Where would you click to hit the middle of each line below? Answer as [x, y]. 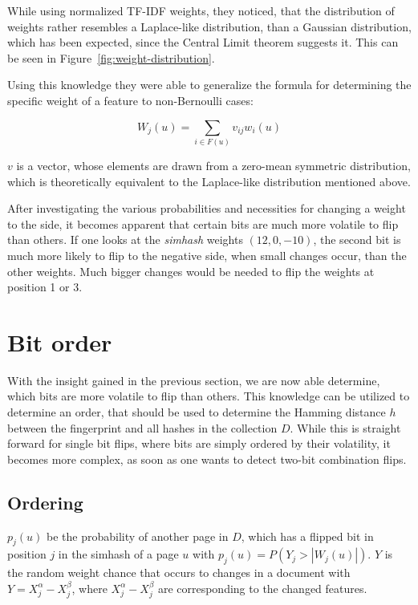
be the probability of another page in [138, 536]
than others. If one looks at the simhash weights [125, 240]
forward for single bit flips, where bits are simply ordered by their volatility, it [199, 443]
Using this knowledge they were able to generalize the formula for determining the [209, 85]
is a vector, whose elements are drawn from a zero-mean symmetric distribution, [213, 165]
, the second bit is [357, 240]
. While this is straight [345, 427]
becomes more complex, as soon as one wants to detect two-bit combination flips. [207, 459]
